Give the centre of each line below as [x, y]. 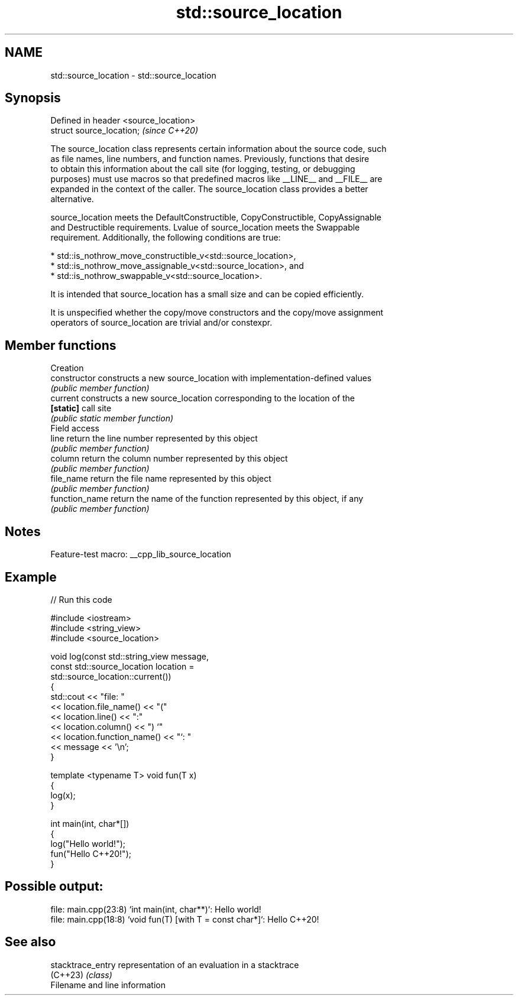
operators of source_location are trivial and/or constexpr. [161, 323]
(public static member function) [112, 418]
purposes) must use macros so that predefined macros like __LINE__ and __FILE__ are [216, 179]
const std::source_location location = [122, 666]
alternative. [72, 199]
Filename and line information [108, 985]
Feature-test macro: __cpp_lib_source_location [141, 554]
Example [31, 577]
